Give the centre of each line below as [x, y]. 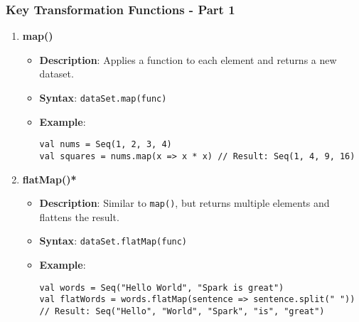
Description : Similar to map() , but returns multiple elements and [184, 203]
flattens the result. [79, 216]
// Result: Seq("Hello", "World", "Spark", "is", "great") [182, 311]
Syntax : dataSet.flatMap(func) [113, 241]
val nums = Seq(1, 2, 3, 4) [106, 145]
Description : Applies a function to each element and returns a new [188, 59]
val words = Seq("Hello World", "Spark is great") [162, 288]
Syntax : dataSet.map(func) [103, 97]
